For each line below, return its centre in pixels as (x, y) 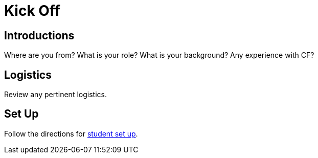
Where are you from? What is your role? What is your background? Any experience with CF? (159, 55)
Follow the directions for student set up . (71, 133)
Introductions (39, 35)
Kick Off (32, 11)
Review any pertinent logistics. (55, 95)
